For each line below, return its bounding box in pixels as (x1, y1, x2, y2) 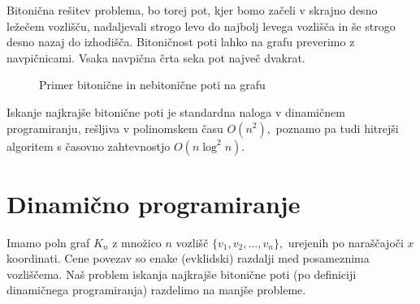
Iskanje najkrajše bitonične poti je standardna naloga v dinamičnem (6, 103, 345, 120)
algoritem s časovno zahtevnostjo (6, 137, 171, 154)
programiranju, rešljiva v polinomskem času (6, 119, 223, 136)
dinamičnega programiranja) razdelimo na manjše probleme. (6, 281, 306, 298)
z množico (112, 233, 162, 250)
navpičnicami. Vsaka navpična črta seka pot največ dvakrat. (6, 49, 305, 66)
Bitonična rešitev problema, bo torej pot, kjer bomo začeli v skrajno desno (6, 2, 378, 18)
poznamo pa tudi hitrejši (275, 119, 399, 136)
